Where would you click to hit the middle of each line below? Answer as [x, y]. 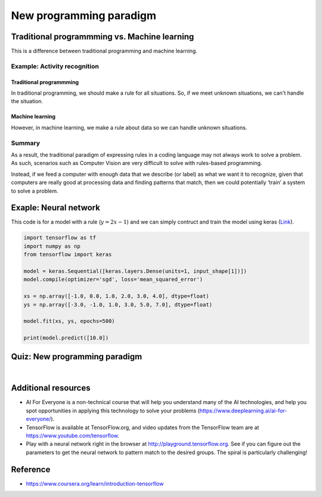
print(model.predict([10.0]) [66, 338]
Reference [31, 469]
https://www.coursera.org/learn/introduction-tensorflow [95, 483]
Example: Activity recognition [55, 66]
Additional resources [51, 388]
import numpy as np [52, 246]
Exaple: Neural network [56, 208]
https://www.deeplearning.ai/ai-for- [243, 411]
